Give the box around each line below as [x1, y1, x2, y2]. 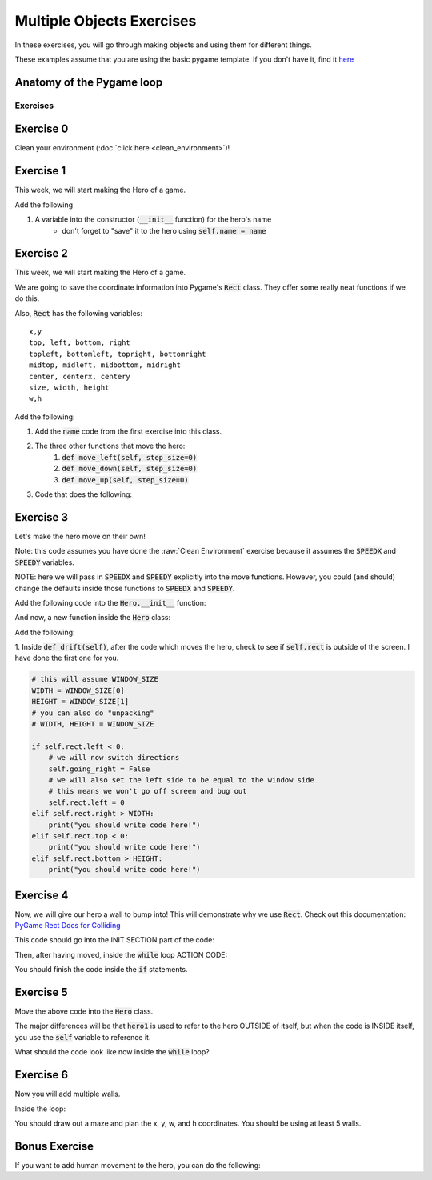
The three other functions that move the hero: [34, 441, 186, 451]
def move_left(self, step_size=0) [62, 453, 198, 462]
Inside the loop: [14, 1104, 66, 1114]
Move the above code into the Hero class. [14, 1006, 154, 1016]
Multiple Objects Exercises [14, 12, 197, 30]
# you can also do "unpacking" [31, 708, 155, 718]
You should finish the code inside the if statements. [14, 965, 188, 974]
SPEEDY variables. [14, 557, 75, 567]
